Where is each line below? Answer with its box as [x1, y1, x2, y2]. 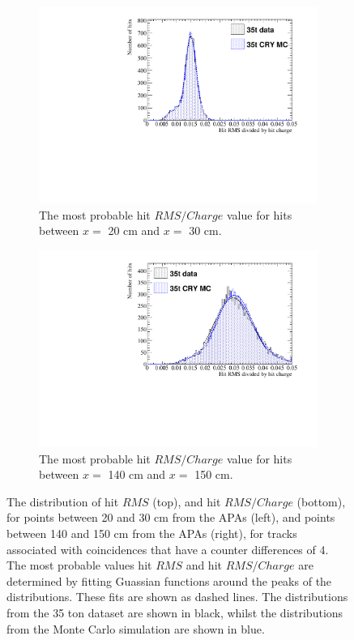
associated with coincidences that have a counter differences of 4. [6, 540, 329, 557]
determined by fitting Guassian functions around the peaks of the [6, 572, 332, 589]
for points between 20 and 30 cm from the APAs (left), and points [6, 509, 335, 526]
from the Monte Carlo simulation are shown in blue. [6, 620, 265, 637]
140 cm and [108, 466, 166, 483]
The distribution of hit [6, 493, 119, 510]
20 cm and [108, 222, 160, 239]
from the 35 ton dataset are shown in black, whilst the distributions [6, 604, 343, 621]
